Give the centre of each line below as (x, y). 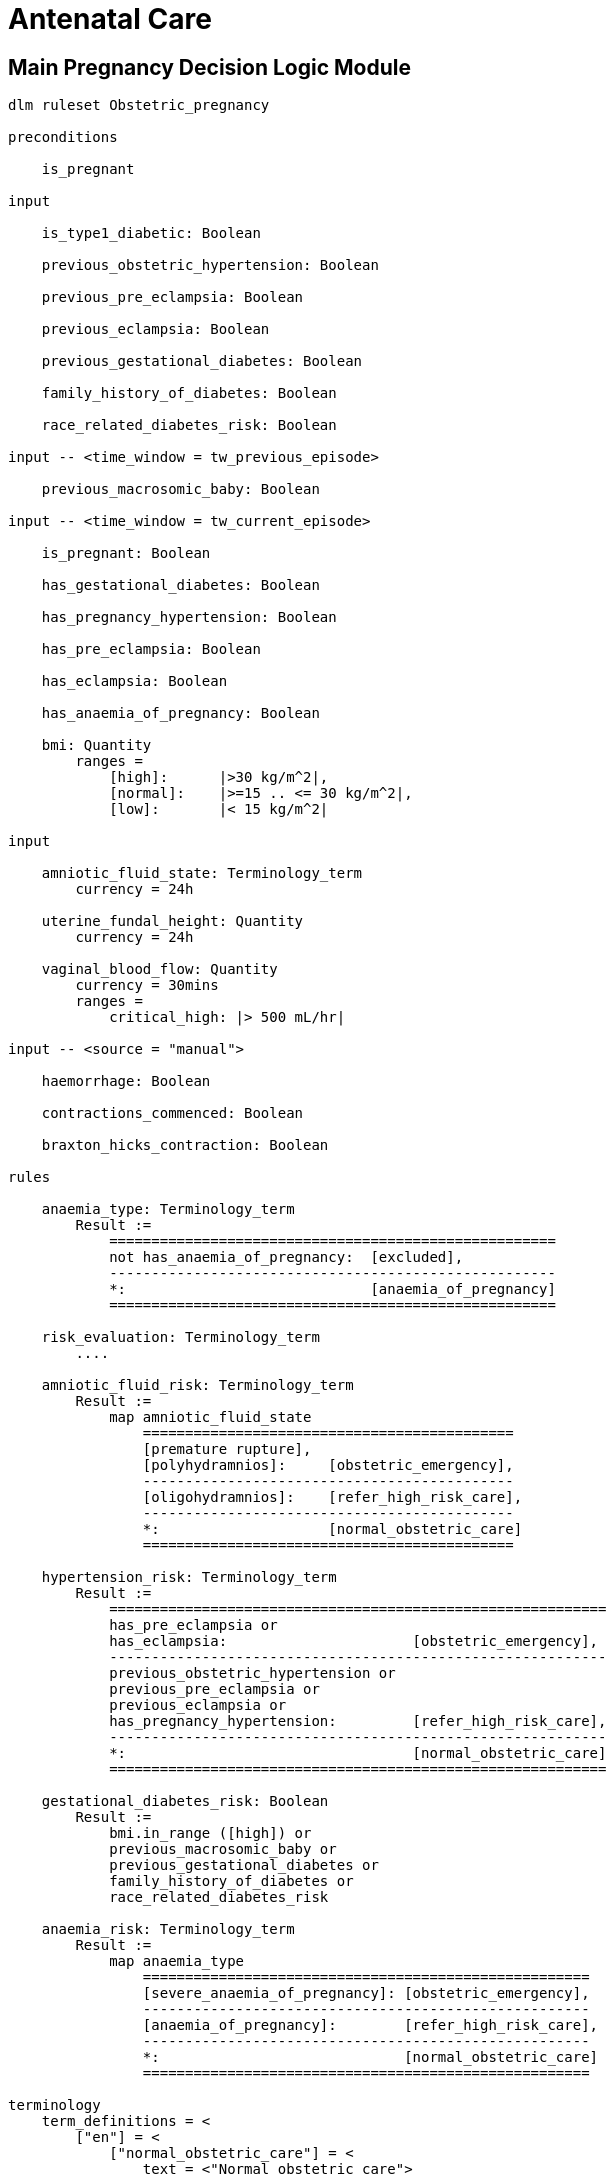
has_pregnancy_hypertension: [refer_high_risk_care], (358, 1721)
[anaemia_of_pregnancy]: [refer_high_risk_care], (370, 2025)
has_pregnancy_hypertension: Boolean (189, 617)
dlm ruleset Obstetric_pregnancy (139, 105)
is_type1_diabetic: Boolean (151, 233)
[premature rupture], (227, 1449)
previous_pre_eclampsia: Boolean (172, 297)
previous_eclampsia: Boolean (155, 329)
